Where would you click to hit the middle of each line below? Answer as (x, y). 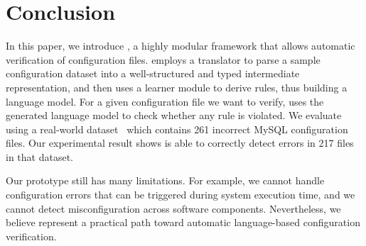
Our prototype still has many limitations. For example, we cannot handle (165, 180)
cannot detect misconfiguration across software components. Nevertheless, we (173, 208)
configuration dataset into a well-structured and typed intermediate (153, 73)
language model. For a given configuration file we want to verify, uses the (165, 101)
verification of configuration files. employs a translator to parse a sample (163, 59)
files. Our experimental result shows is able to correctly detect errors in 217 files (180, 143)
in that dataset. (39, 156)
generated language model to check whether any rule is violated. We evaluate (174, 115)
